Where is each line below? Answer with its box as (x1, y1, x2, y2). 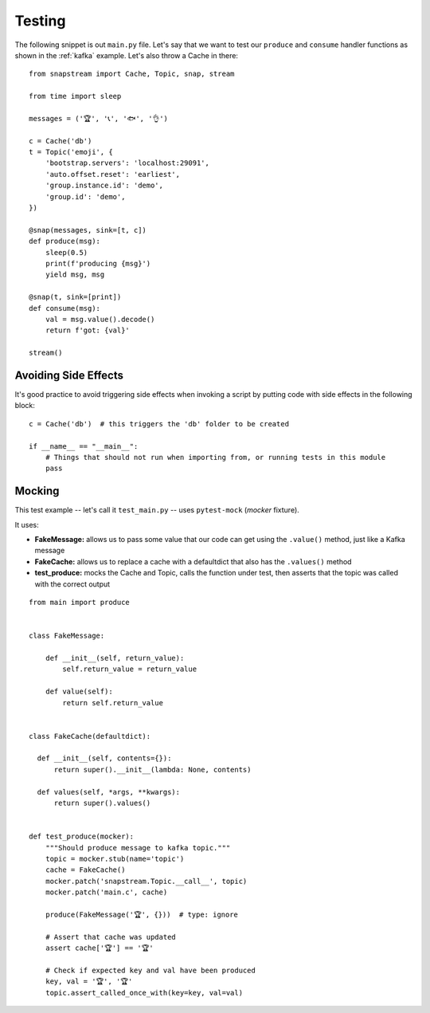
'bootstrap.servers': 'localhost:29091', (45, 159, 210, 167)
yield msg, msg (45, 270, 105, 279)
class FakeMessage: (29, 631, 105, 641)
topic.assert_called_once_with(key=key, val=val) (45, 988, 243, 997)
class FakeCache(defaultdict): (29, 732, 151, 740)
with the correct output (34, 579, 111, 589)
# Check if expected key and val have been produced (45, 965, 256, 975)
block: (14, 401, 36, 410)
